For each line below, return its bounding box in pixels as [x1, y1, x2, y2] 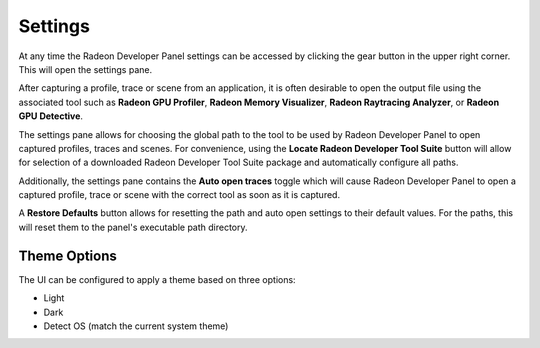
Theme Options [18, 247, 117, 264]
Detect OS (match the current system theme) [43, 320, 229, 332]
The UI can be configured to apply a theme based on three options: [18, 273, 296, 285]
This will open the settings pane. [18, 63, 153, 75]
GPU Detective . [18, 110, 84, 122]
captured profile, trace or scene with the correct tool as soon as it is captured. [18, 189, 340, 201]
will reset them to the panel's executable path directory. [18, 221, 249, 233]
